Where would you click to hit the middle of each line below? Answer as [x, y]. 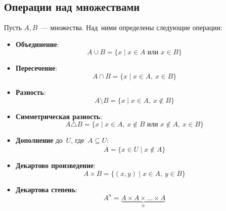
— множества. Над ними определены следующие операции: [132, 27]
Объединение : [37, 44]
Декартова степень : [46, 189]
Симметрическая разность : [59, 116]
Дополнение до [39, 140]
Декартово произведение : [56, 165]
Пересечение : [36, 68]
